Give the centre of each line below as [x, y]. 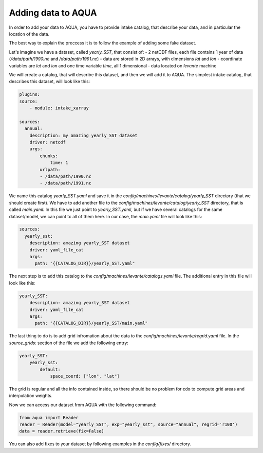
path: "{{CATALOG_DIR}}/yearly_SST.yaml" [85, 263]
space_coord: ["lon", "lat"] [85, 376]
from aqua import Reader [49, 418]
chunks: [49, 156]
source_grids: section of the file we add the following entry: [69, 343]
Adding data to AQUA [53, 13]
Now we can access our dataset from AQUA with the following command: [83, 405]
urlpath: [50, 169]
